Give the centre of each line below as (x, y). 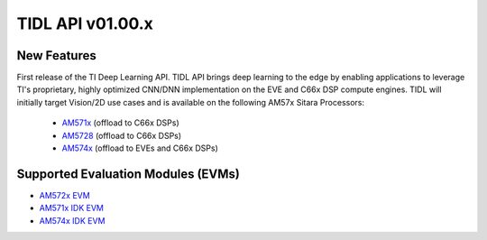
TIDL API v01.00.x (85, 23)
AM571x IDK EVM (71, 208)
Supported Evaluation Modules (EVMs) (129, 174)
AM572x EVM (64, 195)
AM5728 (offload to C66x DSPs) (122, 135)
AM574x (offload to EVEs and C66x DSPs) (140, 148)
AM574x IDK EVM (72, 220)
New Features (56, 55)
